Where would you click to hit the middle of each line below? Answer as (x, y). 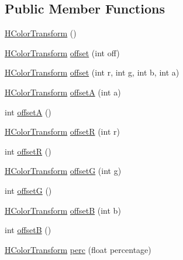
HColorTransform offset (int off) (62, 52)
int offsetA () (28, 112)
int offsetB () (28, 230)
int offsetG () (28, 190)
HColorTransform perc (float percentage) (78, 249)
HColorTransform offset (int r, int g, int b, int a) (92, 72)
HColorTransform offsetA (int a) (63, 92)
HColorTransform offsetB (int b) (63, 210)
